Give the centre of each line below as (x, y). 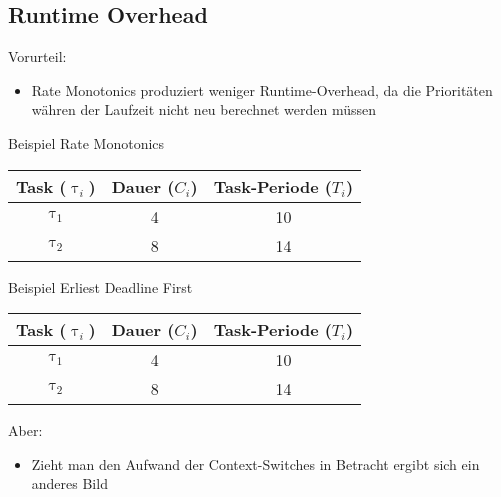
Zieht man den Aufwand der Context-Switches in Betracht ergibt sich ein (255, 463)
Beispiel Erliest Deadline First (100, 286)
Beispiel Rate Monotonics (86, 142)
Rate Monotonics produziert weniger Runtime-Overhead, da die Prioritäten (262, 89)
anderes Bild (69, 483)
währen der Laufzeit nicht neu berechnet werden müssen (204, 109)
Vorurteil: (37, 56)
